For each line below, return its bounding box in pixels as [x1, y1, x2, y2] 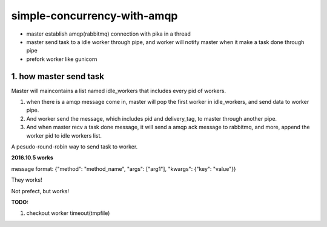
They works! [11, 176, 42, 184]
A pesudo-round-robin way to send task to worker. [11, 142, 138, 150]
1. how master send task [11, 71, 105, 82]
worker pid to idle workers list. [26, 132, 102, 139]
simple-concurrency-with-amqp [11, 9, 178, 22]
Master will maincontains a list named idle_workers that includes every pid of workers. [11, 87, 226, 94]
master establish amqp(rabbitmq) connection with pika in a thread [26, 30, 191, 37]
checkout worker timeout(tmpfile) [26, 209, 110, 217]
